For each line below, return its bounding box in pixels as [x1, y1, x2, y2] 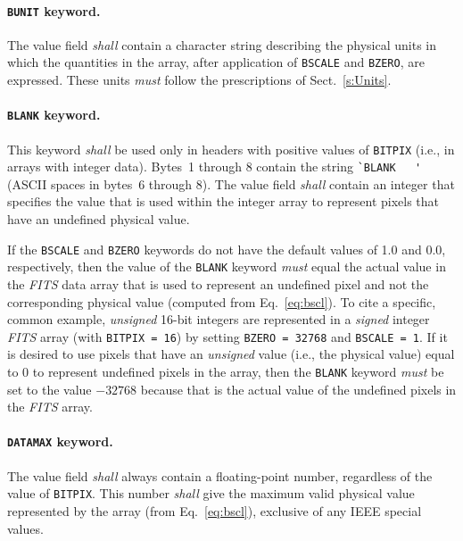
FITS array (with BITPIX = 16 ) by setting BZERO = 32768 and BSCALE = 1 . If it [7, 327, 448, 345]
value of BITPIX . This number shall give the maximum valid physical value [7, 484, 415, 503]
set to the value [7, 379, 92, 398]
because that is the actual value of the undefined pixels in [140, 379, 457, 398]
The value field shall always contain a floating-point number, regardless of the [7, 466, 433, 485]
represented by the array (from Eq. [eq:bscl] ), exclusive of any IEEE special [7, 501, 422, 520]
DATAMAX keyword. [7, 432, 113, 451]
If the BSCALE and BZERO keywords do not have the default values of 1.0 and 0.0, [7, 239, 446, 258]
